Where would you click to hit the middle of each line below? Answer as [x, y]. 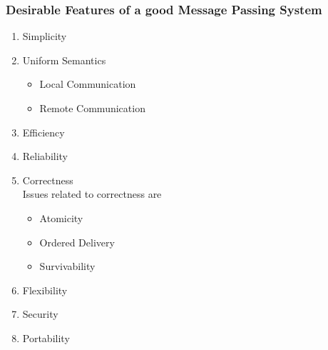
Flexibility [45, 290]
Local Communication [88, 84]
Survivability [67, 266]
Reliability [45, 156]
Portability [46, 337]
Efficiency [43, 132]
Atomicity [61, 217]
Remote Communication [92, 108]
